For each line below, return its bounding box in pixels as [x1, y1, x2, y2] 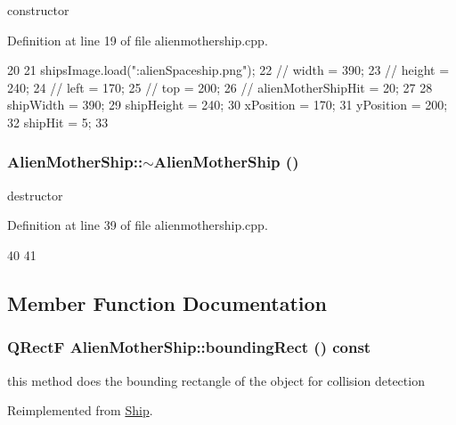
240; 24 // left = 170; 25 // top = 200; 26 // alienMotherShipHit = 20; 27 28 [7, 78, 433, 96]
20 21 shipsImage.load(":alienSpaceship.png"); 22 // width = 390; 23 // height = [7, 61, 450, 79]
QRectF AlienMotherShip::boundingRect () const [7, 336, 371, 358]
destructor [7, 185, 63, 204]
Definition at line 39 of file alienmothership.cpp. [7, 216, 268, 234]
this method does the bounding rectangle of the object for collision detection [7, 371, 425, 389]
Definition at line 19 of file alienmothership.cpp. [7, 30, 268, 49]
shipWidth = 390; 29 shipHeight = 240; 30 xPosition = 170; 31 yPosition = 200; [7, 95, 448, 114]
